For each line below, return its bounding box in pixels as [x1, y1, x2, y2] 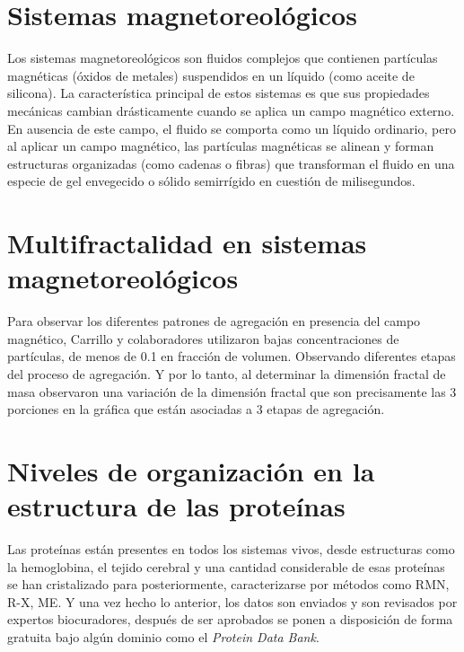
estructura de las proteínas [7, 488, 346, 524]
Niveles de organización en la [7, 452, 375, 489]
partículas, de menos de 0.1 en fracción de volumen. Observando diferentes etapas [7, 347, 456, 366]
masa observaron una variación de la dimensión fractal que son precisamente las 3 [7, 382, 457, 401]
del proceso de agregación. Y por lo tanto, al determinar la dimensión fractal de [7, 364, 446, 383]
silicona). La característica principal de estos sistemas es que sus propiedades [7, 84, 430, 102]
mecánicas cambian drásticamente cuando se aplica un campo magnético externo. [7, 101, 455, 119]
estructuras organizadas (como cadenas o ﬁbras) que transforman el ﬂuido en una [7, 154, 455, 172]
